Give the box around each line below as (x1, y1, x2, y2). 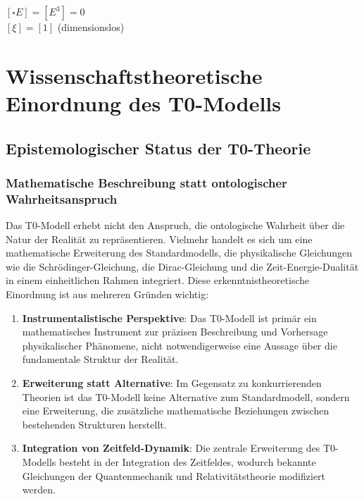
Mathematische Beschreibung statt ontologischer (6, 173, 287, 191)
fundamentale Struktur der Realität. (22, 352, 179, 366)
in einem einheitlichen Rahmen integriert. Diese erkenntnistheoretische (6, 273, 310, 288)
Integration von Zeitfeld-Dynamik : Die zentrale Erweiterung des (22, 441, 320, 455)
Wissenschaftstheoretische (6, 61, 263, 90)
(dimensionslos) (57, 20, 125, 34)
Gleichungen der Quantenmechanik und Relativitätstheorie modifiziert (22, 468, 326, 483)
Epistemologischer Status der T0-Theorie (6, 137, 311, 159)
